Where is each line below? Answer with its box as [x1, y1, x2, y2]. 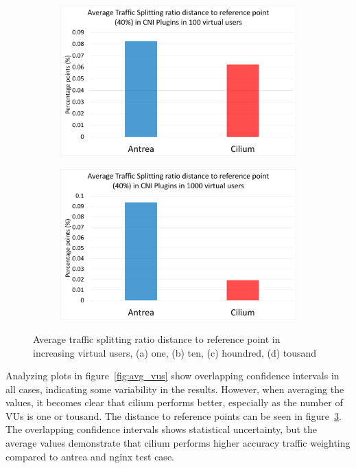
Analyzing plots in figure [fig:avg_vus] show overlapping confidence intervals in [5, 368, 340, 383]
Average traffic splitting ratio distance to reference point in [33, 331, 281, 346]
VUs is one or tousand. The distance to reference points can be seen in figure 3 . [5, 408, 342, 423]
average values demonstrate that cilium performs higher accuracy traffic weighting [5, 436, 351, 450]
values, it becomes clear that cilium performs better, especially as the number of [5, 395, 343, 410]
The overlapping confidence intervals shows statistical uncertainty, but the [5, 422, 317, 436]
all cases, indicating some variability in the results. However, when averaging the [5, 381, 344, 396]
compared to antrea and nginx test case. [5, 449, 174, 463]
